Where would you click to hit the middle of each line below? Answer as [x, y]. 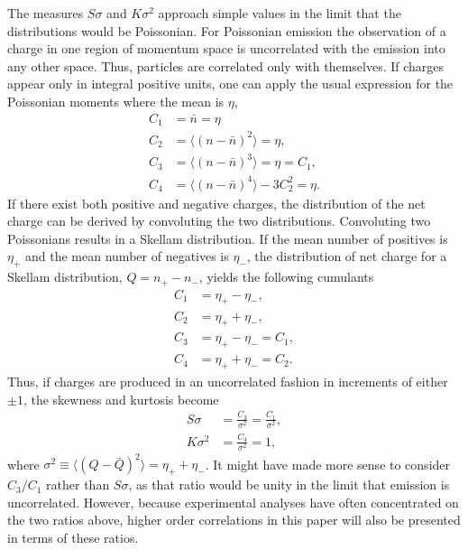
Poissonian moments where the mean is [116, 101]
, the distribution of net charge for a [347, 256]
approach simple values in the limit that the [280, 13]
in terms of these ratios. [73, 538]
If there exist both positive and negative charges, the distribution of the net [216, 203]
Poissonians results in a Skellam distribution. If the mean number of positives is [228, 238]
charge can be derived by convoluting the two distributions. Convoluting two [219, 221]
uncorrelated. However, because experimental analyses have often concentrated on [233, 502]
